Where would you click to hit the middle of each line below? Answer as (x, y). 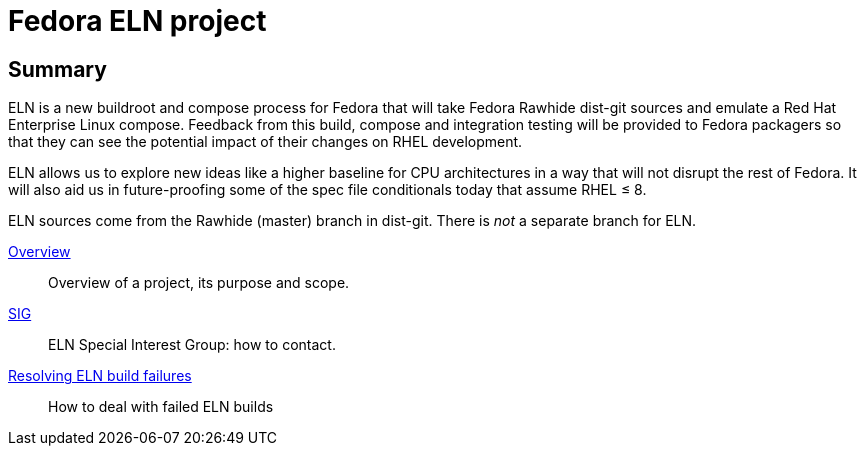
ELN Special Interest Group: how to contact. (192, 345)
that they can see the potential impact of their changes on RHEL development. (265, 142)
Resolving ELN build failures (100, 376)
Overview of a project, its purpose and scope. (199, 283)
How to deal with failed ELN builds (161, 407)
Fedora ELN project (137, 21)
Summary (57, 69)
